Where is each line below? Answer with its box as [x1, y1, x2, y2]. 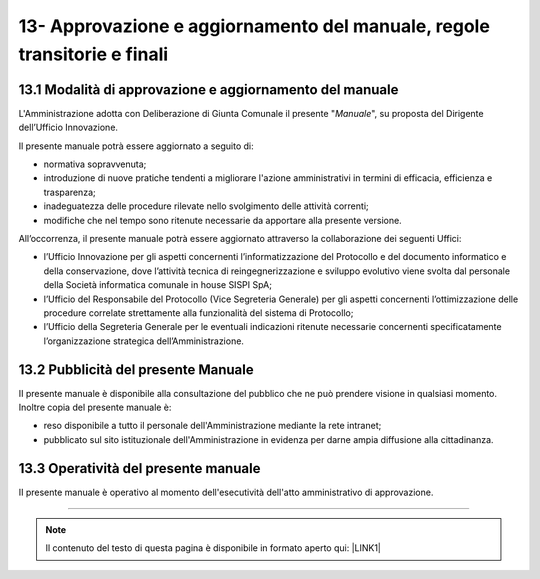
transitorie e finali [18, 43, 169, 65]
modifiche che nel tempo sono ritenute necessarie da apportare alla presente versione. [43, 214, 402, 226]
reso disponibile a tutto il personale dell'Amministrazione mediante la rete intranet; [43, 420, 382, 432]
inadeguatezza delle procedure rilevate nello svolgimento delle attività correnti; [43, 200, 369, 212]
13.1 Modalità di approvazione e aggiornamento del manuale [18, 81, 399, 98]
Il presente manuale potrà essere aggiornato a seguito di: [18, 140, 254, 152]
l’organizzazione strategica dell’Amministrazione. [43, 335, 245, 347]
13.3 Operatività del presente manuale [18, 460, 261, 477]
